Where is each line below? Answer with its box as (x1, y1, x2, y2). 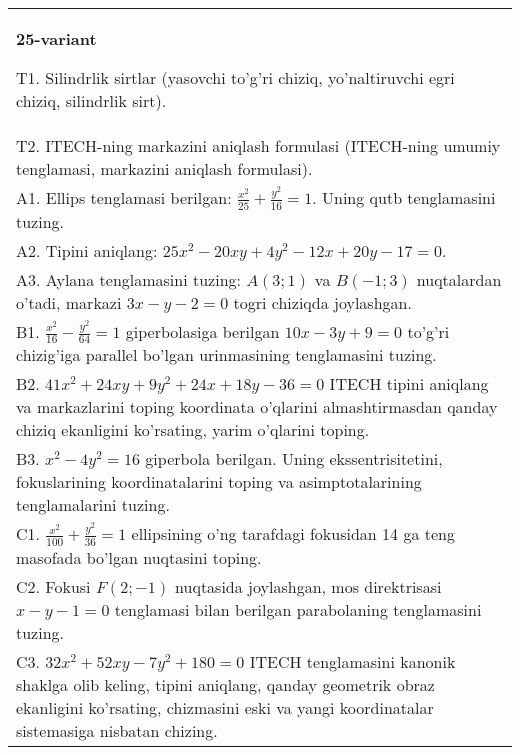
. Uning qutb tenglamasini (312, 186, 496, 209)
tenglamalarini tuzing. (16, 493, 170, 517)
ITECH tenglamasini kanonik (249, 649, 456, 673)
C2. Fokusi (16, 574, 91, 598)
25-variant (16, 27, 97, 50)
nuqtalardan (416, 267, 502, 291)
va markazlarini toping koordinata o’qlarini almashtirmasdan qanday (16, 395, 498, 419)
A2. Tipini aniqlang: (16, 238, 158, 262)
